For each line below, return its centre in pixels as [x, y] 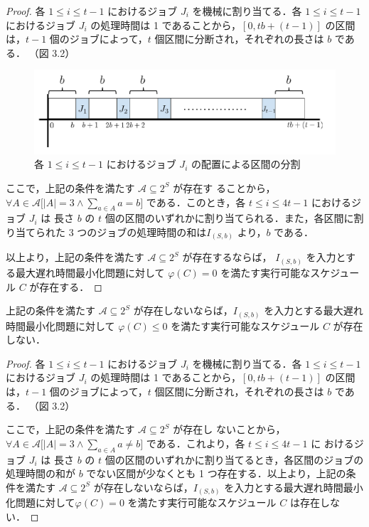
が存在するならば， [227, 257]
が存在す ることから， [224, 187]
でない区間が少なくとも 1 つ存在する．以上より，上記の [216, 473]
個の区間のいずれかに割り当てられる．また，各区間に [229, 218]
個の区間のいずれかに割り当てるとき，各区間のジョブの [234, 459]
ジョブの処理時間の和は [152, 231]
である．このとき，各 [196, 202]
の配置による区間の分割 [246, 164]
